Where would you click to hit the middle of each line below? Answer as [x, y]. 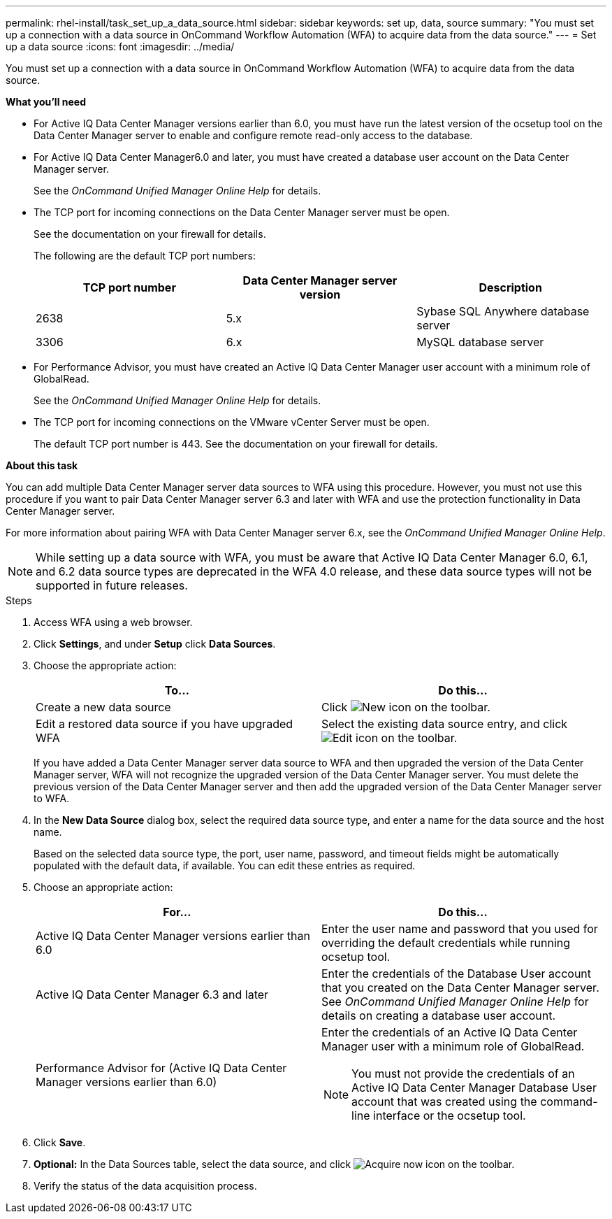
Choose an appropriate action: [103, 887]
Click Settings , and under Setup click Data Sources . [155, 644]
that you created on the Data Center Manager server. [460, 988]
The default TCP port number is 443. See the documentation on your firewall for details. [236, 444]
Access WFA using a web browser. [113, 622]
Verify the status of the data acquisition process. [145, 1186]
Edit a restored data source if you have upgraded [165, 724]
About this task [42, 465]
